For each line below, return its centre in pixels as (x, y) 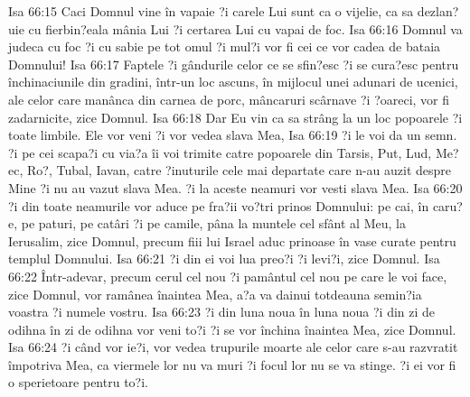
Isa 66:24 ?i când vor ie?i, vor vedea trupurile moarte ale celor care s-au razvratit (233, 347)
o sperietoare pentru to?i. (78, 382)
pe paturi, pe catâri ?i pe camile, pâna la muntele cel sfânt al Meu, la (213, 223)
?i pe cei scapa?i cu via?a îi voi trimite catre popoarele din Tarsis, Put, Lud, (220, 152)
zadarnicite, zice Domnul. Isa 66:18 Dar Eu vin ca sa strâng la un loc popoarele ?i (235, 117)
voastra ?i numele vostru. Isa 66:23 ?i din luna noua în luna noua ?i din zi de (222, 312)
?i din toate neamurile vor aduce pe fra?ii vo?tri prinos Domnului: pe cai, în (219, 205)
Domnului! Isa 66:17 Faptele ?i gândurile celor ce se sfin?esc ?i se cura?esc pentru (234, 64)
